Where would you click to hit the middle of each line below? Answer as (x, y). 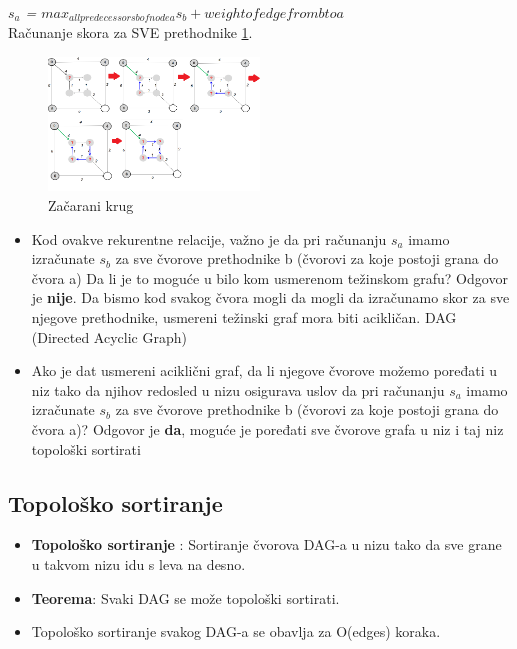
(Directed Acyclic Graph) (109, 336)
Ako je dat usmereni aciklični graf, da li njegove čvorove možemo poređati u (264, 370)
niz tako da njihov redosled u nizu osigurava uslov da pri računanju (238, 389)
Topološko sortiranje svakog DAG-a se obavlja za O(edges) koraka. (236, 631)
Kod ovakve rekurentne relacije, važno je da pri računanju (209, 238)
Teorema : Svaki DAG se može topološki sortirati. (185, 597)
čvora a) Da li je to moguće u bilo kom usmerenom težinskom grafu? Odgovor (269, 277)
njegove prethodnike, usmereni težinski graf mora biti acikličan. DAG (244, 316)
